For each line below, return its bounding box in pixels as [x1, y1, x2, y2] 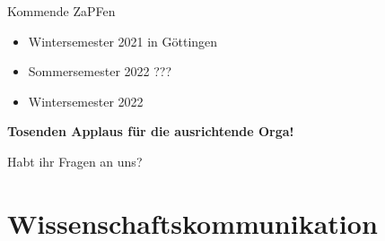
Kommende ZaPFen [7, 2, 116, 20]
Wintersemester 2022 [28, 91, 144, 110]
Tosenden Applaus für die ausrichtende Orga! [7, 122, 294, 141]
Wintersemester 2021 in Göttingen [28, 31, 218, 50]
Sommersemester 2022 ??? [28, 62, 172, 81]
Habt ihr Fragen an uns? [7, 151, 143, 170]
